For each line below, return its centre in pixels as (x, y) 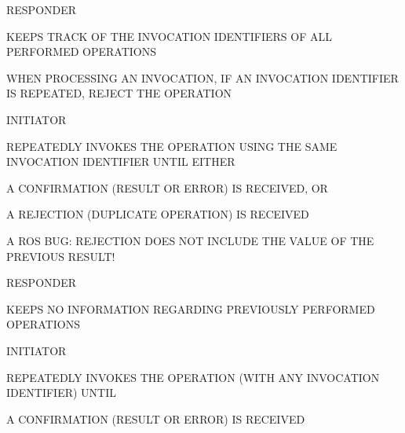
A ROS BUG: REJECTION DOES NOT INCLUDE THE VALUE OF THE (190, 240)
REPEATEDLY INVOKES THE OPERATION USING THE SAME (172, 146)
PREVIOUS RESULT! (61, 256)
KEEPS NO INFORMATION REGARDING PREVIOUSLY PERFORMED (191, 308)
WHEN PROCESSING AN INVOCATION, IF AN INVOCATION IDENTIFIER (202, 77)
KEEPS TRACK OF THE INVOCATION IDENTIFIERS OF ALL (169, 36)
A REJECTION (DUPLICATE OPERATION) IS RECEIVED (158, 214)
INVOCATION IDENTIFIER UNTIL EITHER (121, 161)
